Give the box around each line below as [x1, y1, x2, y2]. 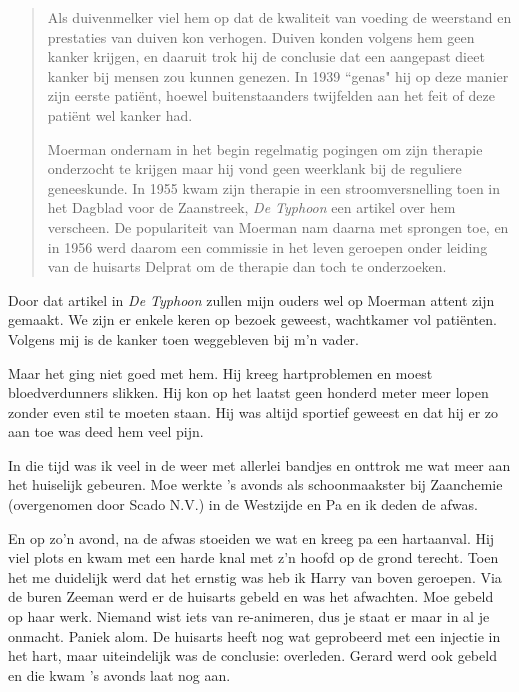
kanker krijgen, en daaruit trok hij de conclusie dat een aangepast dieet [47, 46, 485, 67]
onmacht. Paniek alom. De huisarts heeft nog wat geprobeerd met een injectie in [8, 625, 501, 646]
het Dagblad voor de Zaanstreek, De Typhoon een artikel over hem [47, 197, 456, 218]
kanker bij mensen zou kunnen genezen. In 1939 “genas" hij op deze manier [47, 65, 509, 86]
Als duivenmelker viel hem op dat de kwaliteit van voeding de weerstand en [47, 7, 512, 27]
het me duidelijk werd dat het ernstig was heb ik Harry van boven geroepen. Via [8, 566, 502, 587]
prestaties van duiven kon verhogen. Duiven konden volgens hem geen [47, 26, 475, 47]
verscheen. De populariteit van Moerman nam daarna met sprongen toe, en [47, 216, 509, 237]
